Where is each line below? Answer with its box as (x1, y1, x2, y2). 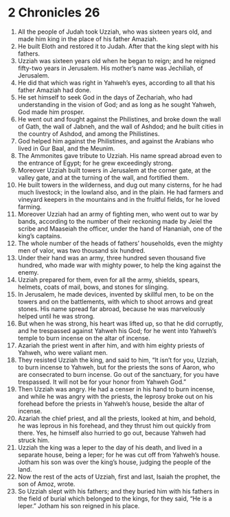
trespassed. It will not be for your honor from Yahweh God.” (17, 378, 187, 386)
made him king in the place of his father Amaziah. (17, 34, 159, 43)
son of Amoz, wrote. (17, 479, 76, 488)
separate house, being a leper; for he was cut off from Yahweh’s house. (17, 450, 220, 459)
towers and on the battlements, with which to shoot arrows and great (17, 297, 214, 306)
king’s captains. (17, 231, 62, 240)
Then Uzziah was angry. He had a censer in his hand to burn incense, (17, 384, 215, 393)
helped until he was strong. (17, 312, 95, 320)
